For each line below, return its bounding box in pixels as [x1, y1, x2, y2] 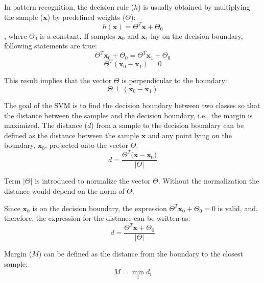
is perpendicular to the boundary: [122, 75, 227, 86]
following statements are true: [4, 40, 97, 51]
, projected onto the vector [45, 140, 129, 150]
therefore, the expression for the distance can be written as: [4, 213, 190, 223]
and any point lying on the [148, 130, 232, 140]
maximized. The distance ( [4, 120, 88, 131]
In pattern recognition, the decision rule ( [4, 2, 134, 12]
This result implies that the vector [4, 75, 112, 86]
